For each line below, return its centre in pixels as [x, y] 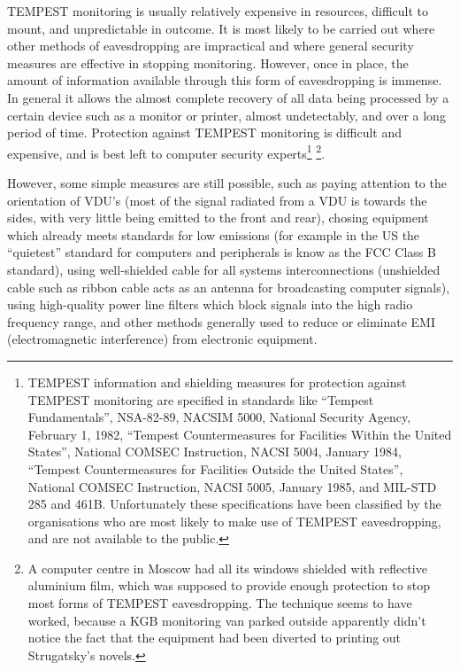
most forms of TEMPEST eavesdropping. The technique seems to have [220, 603]
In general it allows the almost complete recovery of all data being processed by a [228, 97]
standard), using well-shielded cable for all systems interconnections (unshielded [224, 269]
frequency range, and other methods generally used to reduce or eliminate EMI [221, 321]
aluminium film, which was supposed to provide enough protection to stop [229, 585]
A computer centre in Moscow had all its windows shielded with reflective [227, 568]
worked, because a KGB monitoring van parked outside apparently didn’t [227, 620]
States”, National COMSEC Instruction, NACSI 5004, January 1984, [215, 452]
